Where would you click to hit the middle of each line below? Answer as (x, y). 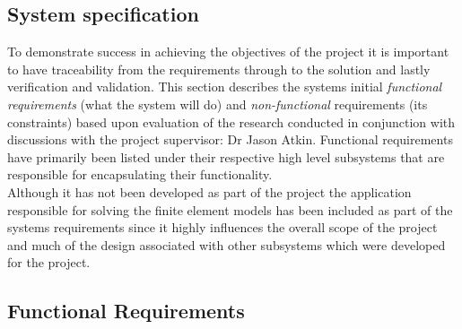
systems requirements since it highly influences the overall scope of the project (222, 227)
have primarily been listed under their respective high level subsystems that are (226, 156)
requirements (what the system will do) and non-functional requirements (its (218, 104)
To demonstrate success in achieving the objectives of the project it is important (228, 52)
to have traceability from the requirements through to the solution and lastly (219, 69)
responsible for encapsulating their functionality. (140, 174)
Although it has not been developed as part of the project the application (209, 191)
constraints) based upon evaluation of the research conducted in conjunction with (231, 121)
